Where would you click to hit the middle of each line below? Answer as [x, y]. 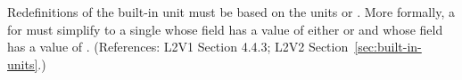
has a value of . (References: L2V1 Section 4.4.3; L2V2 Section [178, 47]
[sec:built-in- [388, 47]
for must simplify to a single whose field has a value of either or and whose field [225, 29]
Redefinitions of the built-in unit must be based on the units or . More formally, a [231, 12]
